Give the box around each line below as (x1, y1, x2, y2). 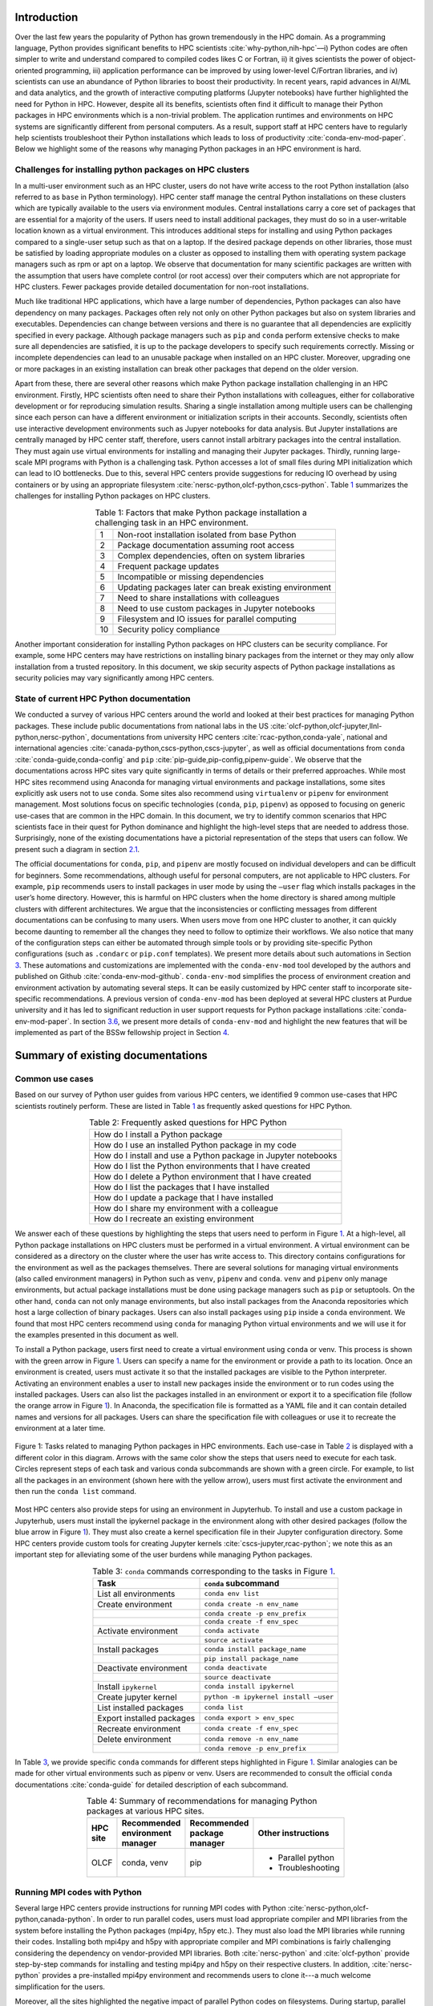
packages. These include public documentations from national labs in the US (14, 721, 269, 730)
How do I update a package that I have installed (93, 1192, 273, 1204)
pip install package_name (204, 1654, 299, 1663)
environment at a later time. (14, 1423, 106, 1433)
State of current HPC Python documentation (14, 692, 191, 704)
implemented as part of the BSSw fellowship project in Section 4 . (14, 1028, 230, 1038)
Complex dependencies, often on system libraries (117, 550, 306, 561)
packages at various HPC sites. (86, 1805, 204, 1817)
